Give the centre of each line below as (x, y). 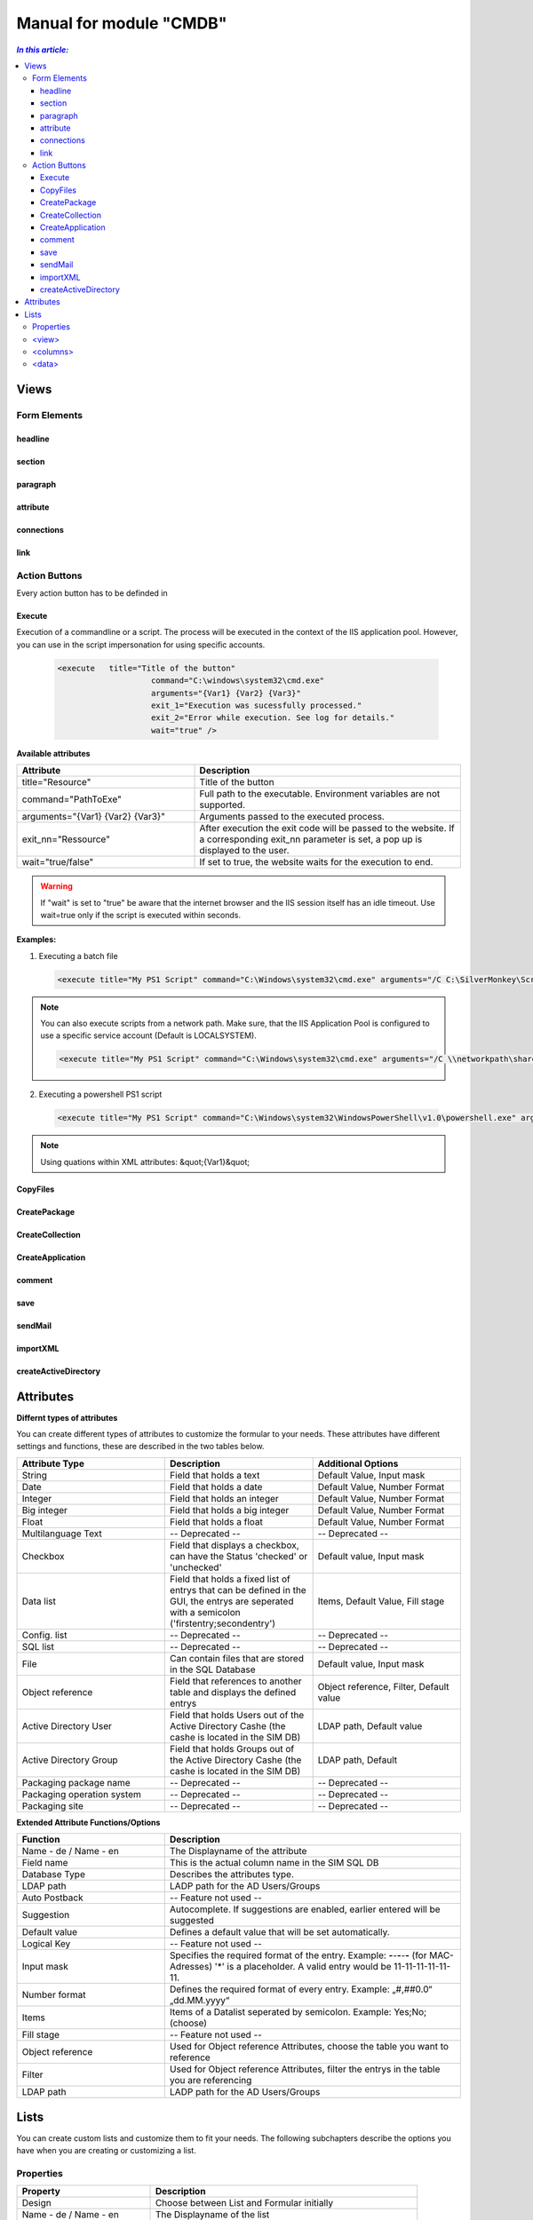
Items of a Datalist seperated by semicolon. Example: (280, 2012)
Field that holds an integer (224, 1498)
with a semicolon (206, 1612)
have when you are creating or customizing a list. (107, 2151)
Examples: (36, 940)
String (35, 1475)
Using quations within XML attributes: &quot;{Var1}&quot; (145, 1162)
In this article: (43, 50)
